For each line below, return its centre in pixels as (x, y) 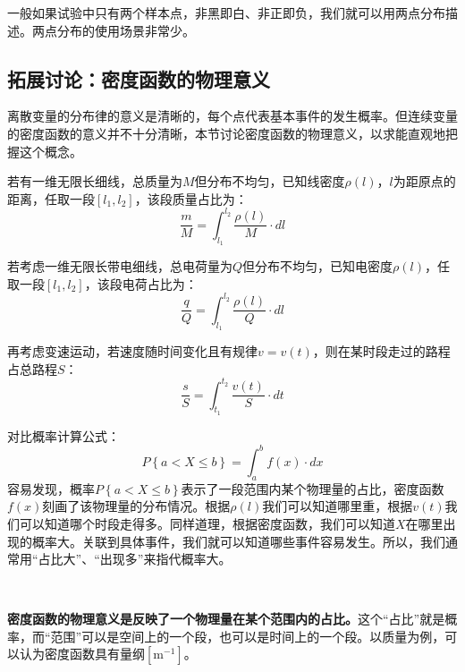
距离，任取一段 (51, 198)
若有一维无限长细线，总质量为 (95, 181)
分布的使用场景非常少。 (126, 30)
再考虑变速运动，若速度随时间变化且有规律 (132, 350)
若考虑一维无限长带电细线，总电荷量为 (120, 266)
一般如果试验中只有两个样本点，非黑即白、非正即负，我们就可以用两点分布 (226, 13)
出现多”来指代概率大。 (165, 559)
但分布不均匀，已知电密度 (318, 266)
